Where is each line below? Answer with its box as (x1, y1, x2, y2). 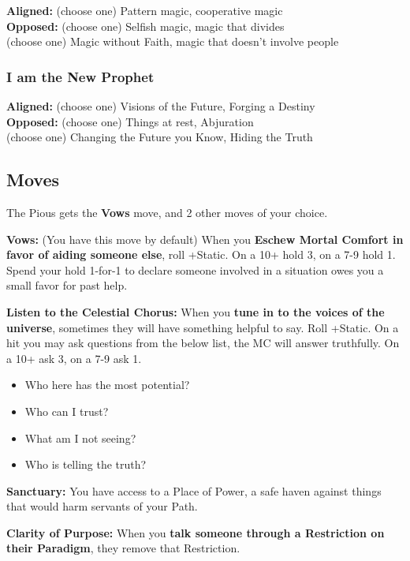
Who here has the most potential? (24, 376, 190, 393)
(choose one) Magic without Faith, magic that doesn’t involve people (6, 33, 339, 50)
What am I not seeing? (24, 429, 136, 446)
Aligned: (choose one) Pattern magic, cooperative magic (6, 2, 283, 18)
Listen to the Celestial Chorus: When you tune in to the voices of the (6, 303, 385, 320)
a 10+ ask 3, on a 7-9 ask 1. (6, 350, 142, 366)
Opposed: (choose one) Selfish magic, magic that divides (6, 17, 285, 34)
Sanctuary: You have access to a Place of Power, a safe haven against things (6, 482, 382, 499)
